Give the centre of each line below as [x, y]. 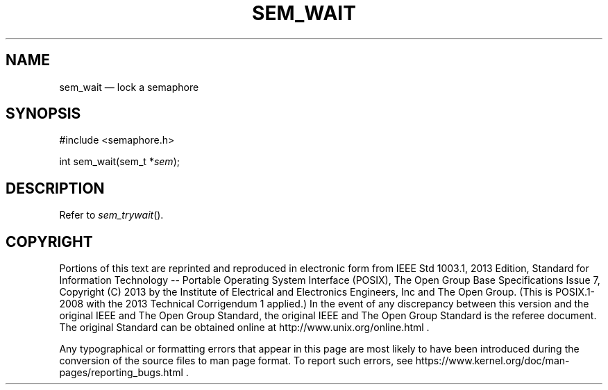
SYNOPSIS [43, 114]
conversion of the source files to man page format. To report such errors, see [236, 361]
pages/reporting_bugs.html [121, 373]
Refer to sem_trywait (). [111, 215]
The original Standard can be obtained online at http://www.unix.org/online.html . [244, 328]
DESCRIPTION [55, 188]
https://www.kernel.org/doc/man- [492, 361]
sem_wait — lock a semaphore [129, 87]
